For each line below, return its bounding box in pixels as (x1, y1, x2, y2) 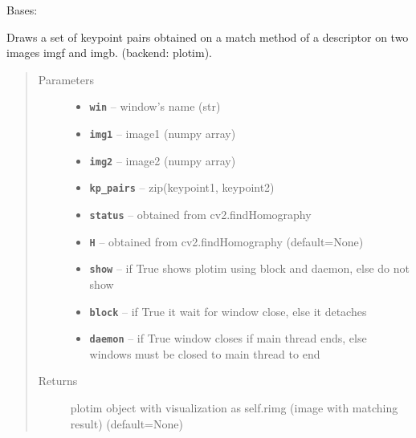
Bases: (6, 2, 38, 18)
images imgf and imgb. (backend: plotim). (6, 44, 212, 61)
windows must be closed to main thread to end (89, 345, 320, 362)
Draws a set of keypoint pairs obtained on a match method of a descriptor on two (6, 28, 409, 45)
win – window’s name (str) (89, 98, 221, 115)
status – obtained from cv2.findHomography (89, 206, 312, 222)
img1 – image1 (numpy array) (89, 125, 236, 142)
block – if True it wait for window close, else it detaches (89, 302, 367, 319)
